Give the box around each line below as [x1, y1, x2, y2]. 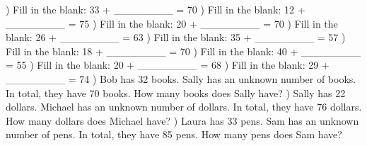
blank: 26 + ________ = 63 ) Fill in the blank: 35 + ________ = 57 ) [6, 30, 346, 45]
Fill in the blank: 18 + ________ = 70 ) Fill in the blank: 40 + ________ [6, 43, 361, 58]
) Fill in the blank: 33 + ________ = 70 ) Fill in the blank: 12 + [6, 2, 305, 16]
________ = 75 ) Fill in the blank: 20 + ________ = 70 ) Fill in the [6, 16, 338, 30]
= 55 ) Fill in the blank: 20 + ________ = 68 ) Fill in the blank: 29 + [6, 57, 330, 72]
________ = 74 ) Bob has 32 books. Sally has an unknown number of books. [6, 71, 356, 86]
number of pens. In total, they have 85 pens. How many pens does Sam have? [6, 127, 342, 142]
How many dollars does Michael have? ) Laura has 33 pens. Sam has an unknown [6, 113, 359, 128]
